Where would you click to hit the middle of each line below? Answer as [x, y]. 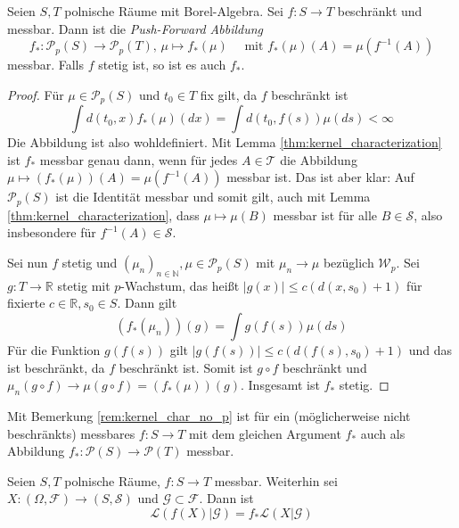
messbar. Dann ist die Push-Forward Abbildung [135, 28]
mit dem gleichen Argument [265, 433]
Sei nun [28, 263]
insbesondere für [52, 232]
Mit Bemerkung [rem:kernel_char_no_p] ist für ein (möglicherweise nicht [209, 416]
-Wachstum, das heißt [180, 285]
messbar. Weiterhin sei [276, 480]
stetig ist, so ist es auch [162, 65]
